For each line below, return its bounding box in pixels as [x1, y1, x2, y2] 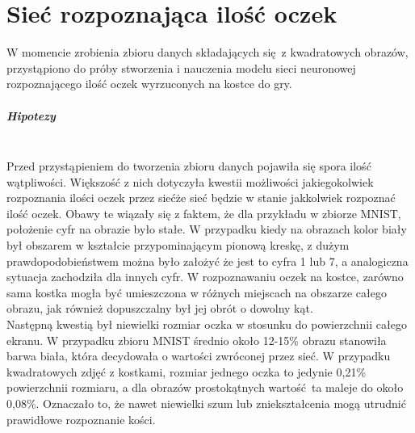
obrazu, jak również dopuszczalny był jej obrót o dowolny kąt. [6, 300, 313, 317]
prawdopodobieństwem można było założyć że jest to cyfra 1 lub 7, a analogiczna [6, 252, 409, 269]
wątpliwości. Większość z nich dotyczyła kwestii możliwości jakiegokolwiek [6, 173, 374, 190]
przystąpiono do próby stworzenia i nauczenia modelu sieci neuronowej [6, 59, 356, 76]
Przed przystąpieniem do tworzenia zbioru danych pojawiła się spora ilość [6, 158, 371, 174]
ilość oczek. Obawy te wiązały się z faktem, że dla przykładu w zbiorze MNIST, [6, 204, 401, 221]
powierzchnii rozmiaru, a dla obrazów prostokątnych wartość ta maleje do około [6, 379, 404, 396]
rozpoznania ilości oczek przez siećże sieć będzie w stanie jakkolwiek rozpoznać [6, 189, 396, 206]
